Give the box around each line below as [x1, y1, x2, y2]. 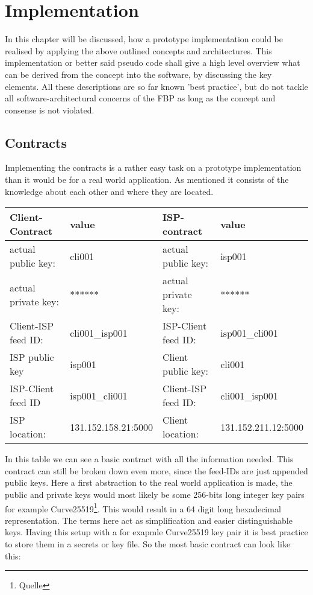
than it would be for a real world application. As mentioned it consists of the [5, 173, 289, 186]
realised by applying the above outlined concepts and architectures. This [5, 44, 272, 57]
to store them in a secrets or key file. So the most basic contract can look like [5, 538, 291, 550]
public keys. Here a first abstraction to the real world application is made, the [5, 476, 293, 489]
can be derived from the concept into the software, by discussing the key [5, 68, 272, 80]
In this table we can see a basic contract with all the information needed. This [5, 453, 294, 465]
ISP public [10, 350, 54, 364]
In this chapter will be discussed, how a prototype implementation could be [5, 33, 283, 45]
